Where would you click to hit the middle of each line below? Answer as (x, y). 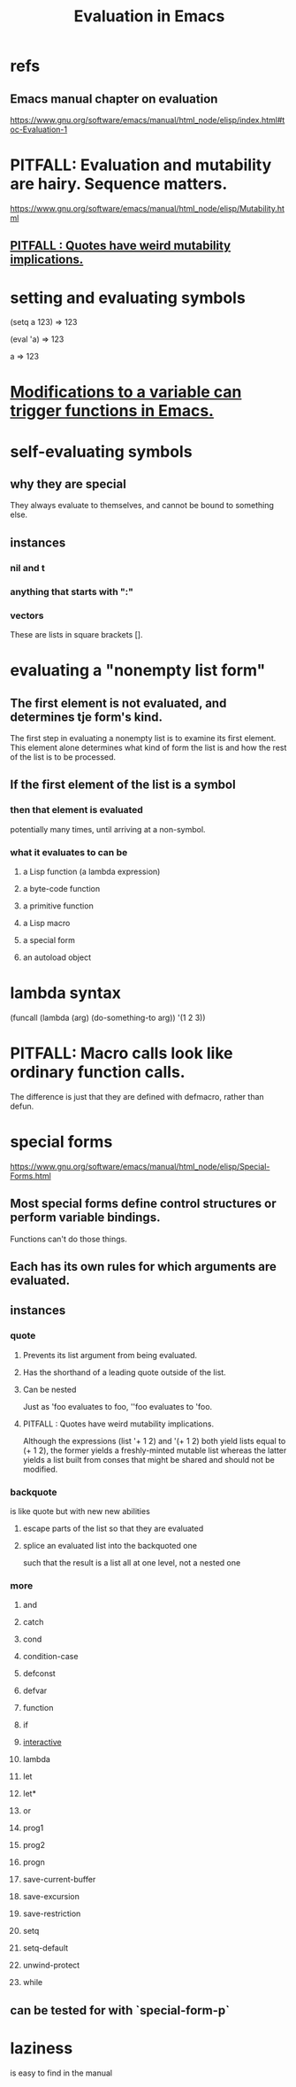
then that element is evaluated (77, 810)
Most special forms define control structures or (143, 1204)
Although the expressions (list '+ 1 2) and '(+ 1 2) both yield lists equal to (154, 1441)
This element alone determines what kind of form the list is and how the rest (148, 747)
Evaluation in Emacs (149, 16)
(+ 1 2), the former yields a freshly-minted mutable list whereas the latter (155, 1450)
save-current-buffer (59, 1880)
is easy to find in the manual (61, 2073)
